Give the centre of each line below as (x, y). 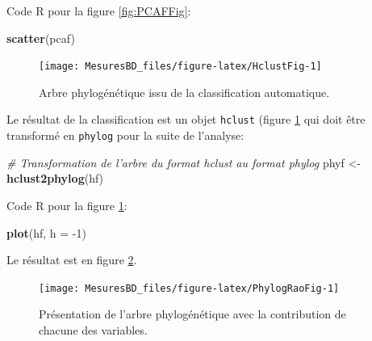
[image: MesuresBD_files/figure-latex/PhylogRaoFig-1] (189, 288)
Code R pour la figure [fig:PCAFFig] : (99, 11)
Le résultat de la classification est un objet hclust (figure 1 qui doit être (186, 119)
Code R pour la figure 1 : (67, 205)
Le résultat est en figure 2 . (72, 260)
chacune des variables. (93, 329)
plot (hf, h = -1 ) (46, 232)
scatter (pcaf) (41, 38)
